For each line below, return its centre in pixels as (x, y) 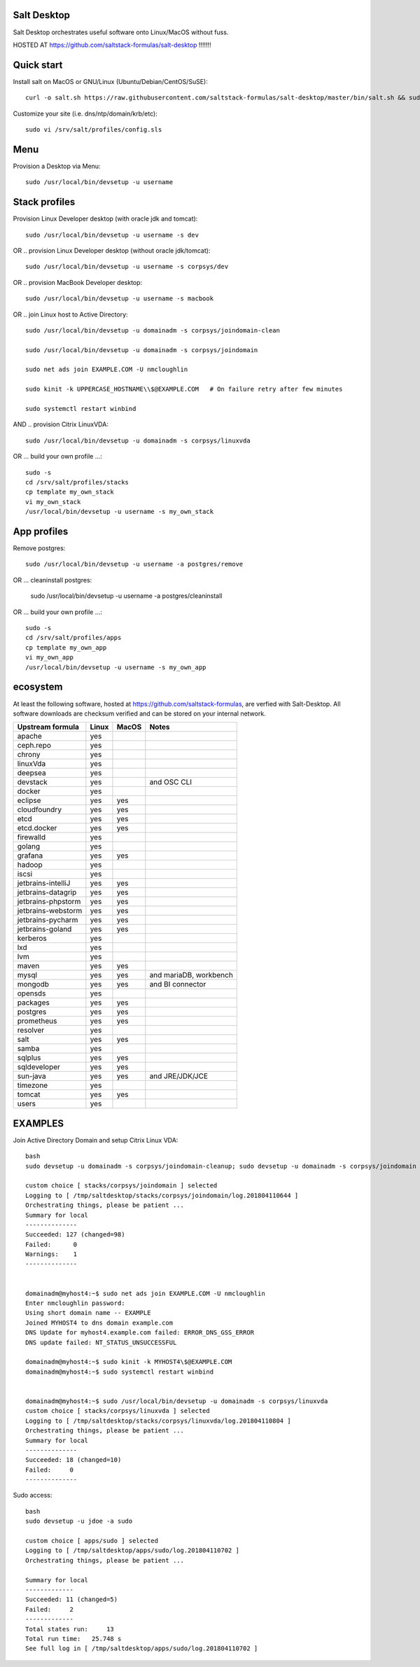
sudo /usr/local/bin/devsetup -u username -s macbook (119, 299)
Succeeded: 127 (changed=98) (75, 1235)
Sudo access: (33, 1495)
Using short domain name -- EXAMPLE (88, 1313)
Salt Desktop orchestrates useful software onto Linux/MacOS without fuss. (121, 32)
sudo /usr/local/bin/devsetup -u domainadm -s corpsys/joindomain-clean (153, 330)
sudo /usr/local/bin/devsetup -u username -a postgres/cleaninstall (126, 596)
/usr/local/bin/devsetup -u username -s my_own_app (116, 667)
